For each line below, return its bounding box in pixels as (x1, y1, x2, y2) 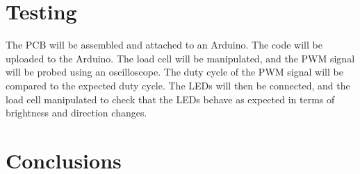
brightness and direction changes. (6, 105, 147, 120)
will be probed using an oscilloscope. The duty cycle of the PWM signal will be (6, 64, 343, 79)
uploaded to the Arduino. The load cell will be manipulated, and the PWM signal (6, 51, 355, 65)
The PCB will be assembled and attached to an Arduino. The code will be (6, 37, 322, 52)
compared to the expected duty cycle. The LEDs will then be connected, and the (6, 78, 350, 92)
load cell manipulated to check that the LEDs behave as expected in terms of (6, 92, 335, 106)
